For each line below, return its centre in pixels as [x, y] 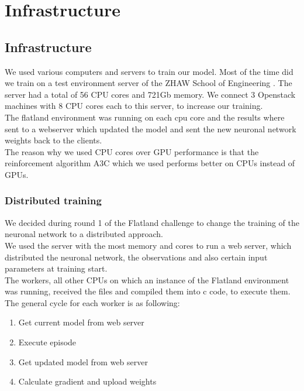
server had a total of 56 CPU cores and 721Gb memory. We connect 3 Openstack [150, 94]
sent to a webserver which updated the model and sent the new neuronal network [151, 128]
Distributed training [53, 200]
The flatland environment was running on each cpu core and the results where [145, 117]
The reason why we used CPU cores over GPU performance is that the [132, 151]
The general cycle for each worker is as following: [92, 302]
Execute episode [47, 342]
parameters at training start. [56, 268]
